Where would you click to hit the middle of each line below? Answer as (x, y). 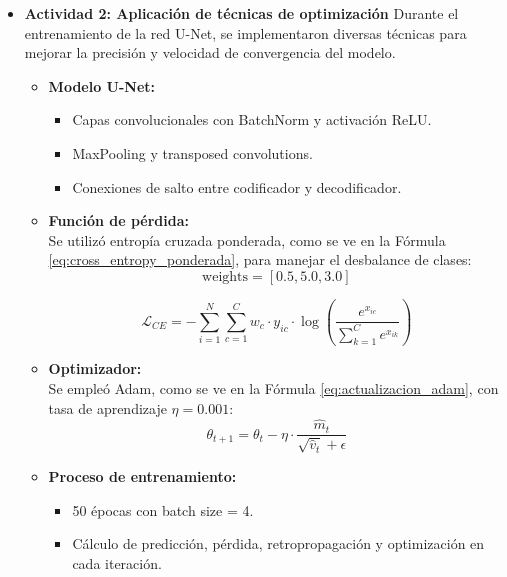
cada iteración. (117, 562)
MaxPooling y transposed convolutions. (192, 152)
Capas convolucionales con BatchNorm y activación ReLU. (252, 119)
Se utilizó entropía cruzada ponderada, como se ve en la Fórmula (247, 239)
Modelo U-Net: (102, 85)
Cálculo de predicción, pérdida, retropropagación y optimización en (278, 543)
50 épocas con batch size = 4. (163, 509)
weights (225, 276)
